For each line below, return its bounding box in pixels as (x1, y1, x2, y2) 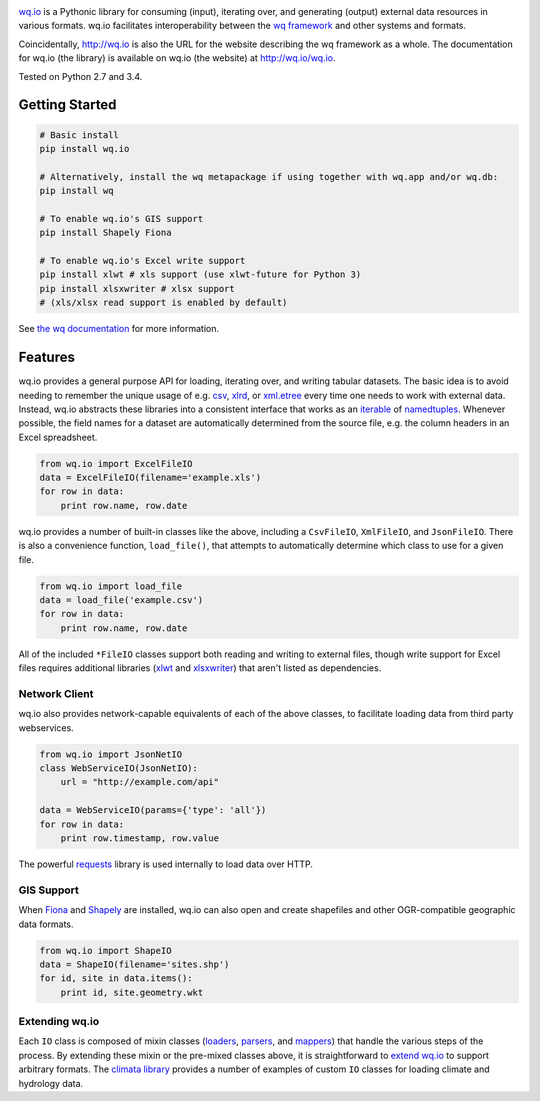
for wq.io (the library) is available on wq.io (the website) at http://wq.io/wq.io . (18, 52, 336, 64)
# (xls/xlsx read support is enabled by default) (39, 297, 288, 309)
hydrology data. (18, 1077, 84, 1089)
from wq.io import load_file (39, 580, 183, 592)
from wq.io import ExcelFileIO (39, 458, 194, 469)
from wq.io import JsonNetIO (39, 748, 183, 760)
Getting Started (18, 96, 117, 114)
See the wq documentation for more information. (18, 323, 220, 335)
